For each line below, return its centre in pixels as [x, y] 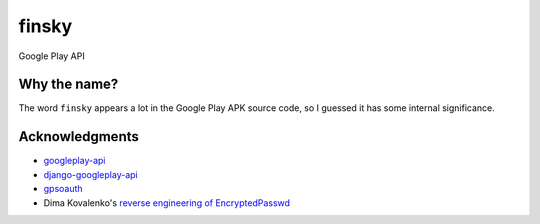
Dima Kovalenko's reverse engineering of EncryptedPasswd [166, 202]
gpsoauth [63, 189]
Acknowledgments [79, 136]
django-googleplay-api [91, 174]
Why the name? [68, 84]
